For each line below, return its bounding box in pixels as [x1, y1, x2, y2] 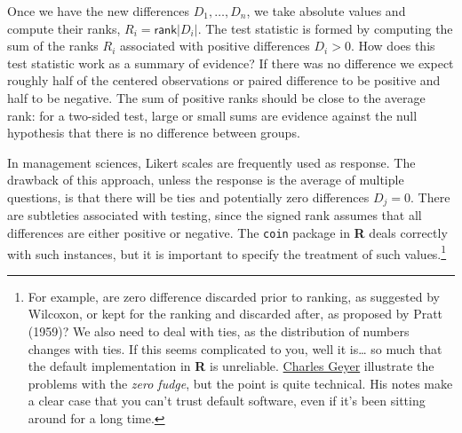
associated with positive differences [120, 36, 310, 55]
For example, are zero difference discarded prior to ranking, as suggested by [28, 287, 440, 305]
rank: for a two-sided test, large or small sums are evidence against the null [7, 106, 418, 124]
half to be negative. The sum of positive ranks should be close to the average [7, 88, 426, 106]
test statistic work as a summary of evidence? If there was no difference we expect [7, 53, 454, 72]
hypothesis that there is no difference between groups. [7, 123, 300, 142]
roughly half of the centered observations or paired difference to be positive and [7, 71, 441, 90]
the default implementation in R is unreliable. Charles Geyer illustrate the [28, 357, 434, 375]
